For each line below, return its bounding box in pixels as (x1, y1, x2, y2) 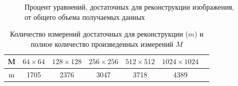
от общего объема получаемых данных (25, 11, 145, 22)
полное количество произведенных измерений (31, 38, 174, 49)
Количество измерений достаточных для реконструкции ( (10, 28, 188, 39)
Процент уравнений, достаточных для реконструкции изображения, (25, 2, 234, 12)
